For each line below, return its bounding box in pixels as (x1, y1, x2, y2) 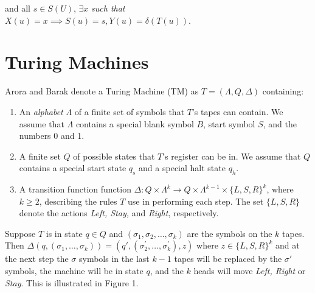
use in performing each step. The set (128, 194, 264, 207)
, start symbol (203, 117, 255, 130)
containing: (262, 85, 304, 97)
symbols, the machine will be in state (5, 264, 144, 277)
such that (91, 2, 125, 14)
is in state (46, 227, 83, 239)
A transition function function (19, 183, 131, 196)
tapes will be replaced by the (174, 252, 282, 265)
